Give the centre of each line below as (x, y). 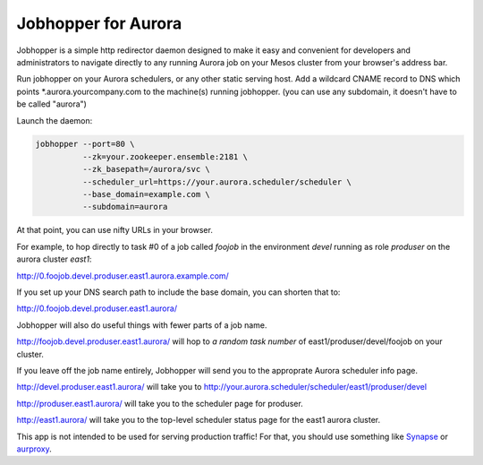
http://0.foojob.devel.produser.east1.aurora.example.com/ (123, 276)
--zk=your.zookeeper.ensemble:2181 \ (165, 156)
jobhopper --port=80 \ (85, 144)
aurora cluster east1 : (54, 259)
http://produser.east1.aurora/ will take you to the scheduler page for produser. (160, 403)
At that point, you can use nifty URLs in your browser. (115, 230)
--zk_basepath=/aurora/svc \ (146, 169)
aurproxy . (34, 449)
